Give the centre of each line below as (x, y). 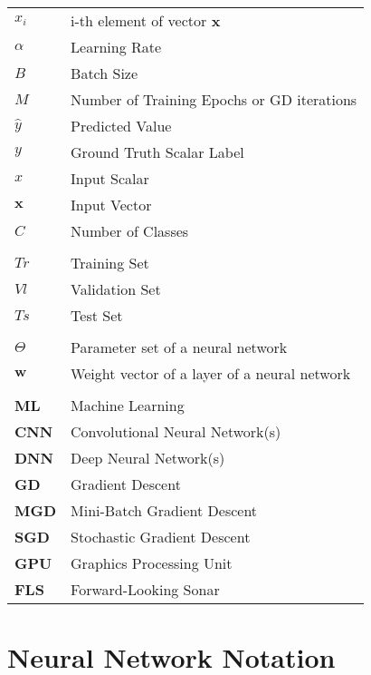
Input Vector (111, 205)
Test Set (97, 315)
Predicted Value (121, 126)
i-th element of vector (139, 20)
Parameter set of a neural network (179, 347)
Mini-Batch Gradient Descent (164, 510)
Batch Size (105, 73)
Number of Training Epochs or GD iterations (214, 99)
